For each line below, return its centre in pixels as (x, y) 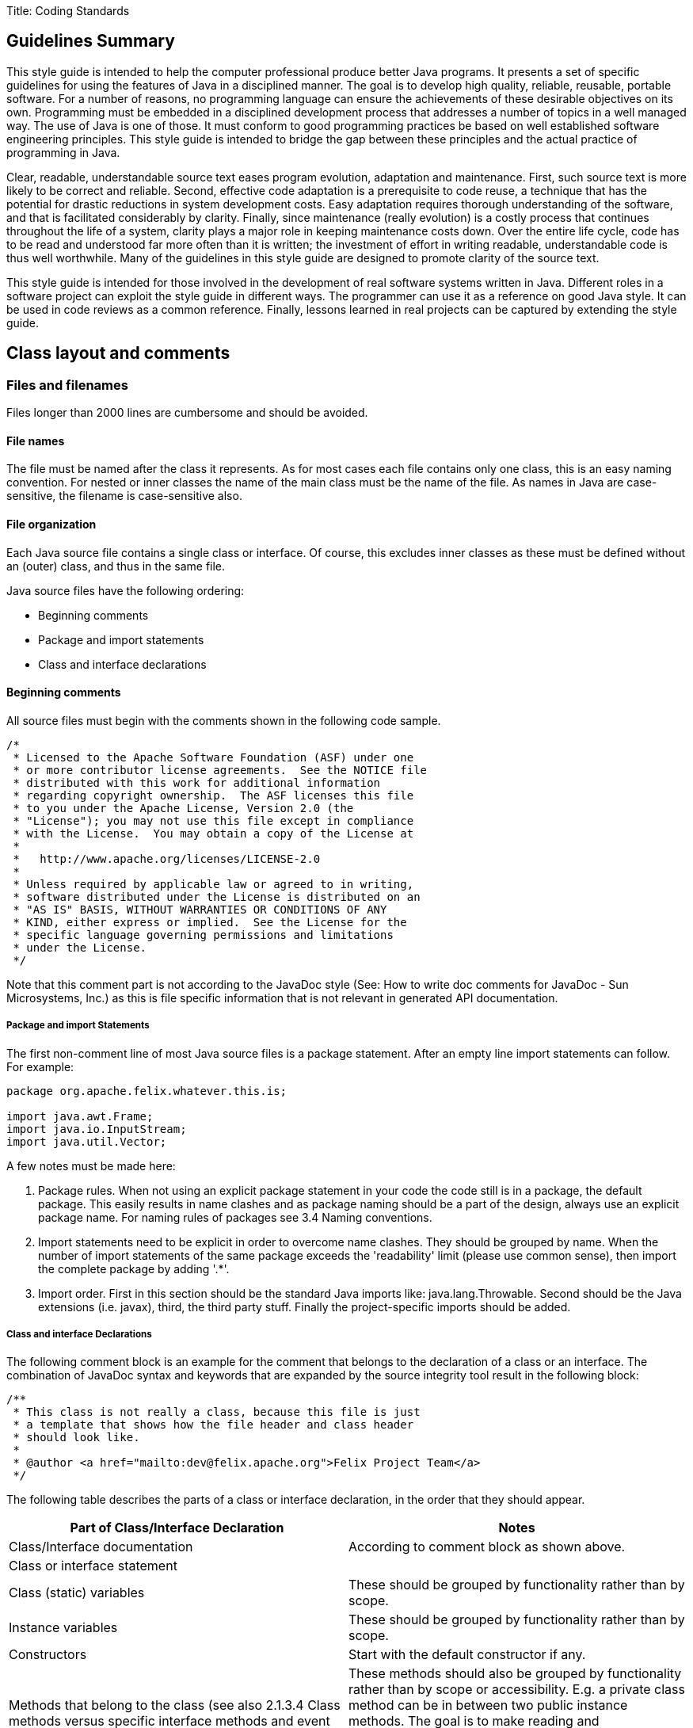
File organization (51, 524)
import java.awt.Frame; (80, 1116)
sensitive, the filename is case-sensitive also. (124, 496)
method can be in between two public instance (488, 1705)
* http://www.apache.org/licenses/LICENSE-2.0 (167, 858)
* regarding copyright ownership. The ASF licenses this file (213, 795)
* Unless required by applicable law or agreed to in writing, (213, 884)
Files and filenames (67, 385)
